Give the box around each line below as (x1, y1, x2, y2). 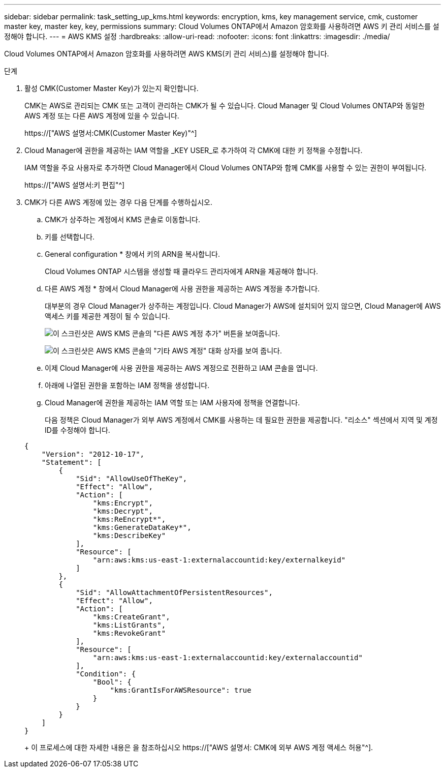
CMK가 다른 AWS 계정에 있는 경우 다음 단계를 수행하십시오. (24, 198, 212, 206)
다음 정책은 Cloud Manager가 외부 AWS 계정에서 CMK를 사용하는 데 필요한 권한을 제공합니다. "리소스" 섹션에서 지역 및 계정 (45, 415, 438, 424)
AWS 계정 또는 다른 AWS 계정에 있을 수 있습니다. (24, 111, 179, 120)
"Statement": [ (41, 458, 102, 466)
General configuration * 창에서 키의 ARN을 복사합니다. (45, 250, 220, 258)
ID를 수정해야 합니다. (45, 426, 110, 434)
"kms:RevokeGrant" (92, 629, 166, 637)
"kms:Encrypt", (92, 499, 153, 507)
